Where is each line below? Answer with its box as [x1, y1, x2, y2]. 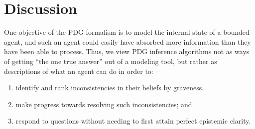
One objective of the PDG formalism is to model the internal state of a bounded [4, 27, 250, 37]
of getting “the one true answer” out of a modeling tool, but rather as [4, 56, 217, 66]
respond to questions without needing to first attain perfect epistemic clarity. [15, 116, 251, 126]
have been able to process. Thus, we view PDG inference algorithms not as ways [4, 46, 250, 57]
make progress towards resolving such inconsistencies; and [15, 99, 192, 109]
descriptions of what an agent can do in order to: [4, 65, 153, 76]
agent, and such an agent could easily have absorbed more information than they [4, 36, 251, 47]
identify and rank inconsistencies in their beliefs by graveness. [15, 82, 204, 93]
